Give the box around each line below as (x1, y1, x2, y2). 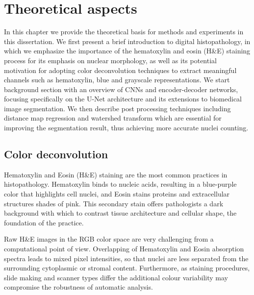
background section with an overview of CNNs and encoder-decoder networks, (4, 84, 238, 94)
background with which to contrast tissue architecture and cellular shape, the (4, 208, 237, 218)
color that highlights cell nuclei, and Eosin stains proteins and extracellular (4, 189, 230, 199)
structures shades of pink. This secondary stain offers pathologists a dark (4, 198, 224, 208)
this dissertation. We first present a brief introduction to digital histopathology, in (4, 36, 251, 46)
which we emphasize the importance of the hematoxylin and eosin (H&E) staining (4, 46, 251, 56)
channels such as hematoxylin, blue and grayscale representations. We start (4, 74, 230, 85)
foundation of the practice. (4, 217, 84, 227)
